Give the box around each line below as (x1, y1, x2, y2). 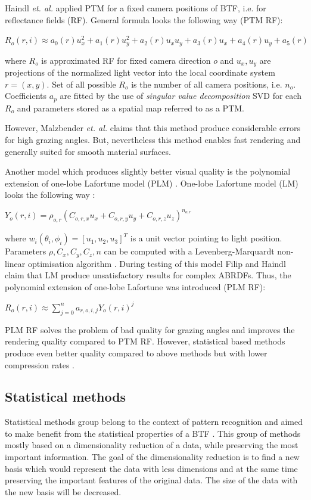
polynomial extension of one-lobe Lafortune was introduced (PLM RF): (5, 280, 266, 293)
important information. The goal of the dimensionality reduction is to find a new (5, 451, 300, 463)
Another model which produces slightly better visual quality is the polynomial (5, 165, 291, 178)
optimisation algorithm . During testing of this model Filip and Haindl (27, 257, 286, 269)
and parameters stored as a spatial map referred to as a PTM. (17, 101, 244, 114)
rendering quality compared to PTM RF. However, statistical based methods (5, 335, 285, 347)
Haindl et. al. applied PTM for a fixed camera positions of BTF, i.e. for (5, 2, 266, 14)
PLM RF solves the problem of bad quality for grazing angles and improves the (5, 323, 295, 336)
